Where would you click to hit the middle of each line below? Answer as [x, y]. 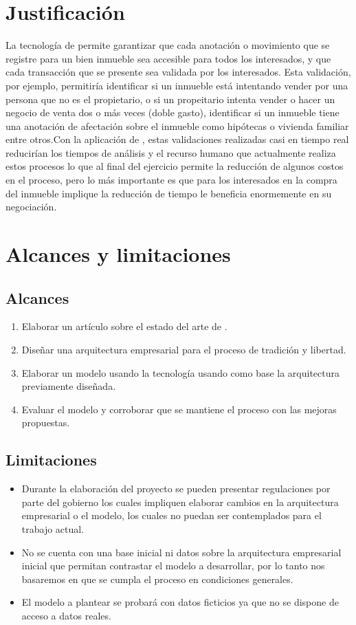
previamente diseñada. [69, 386]
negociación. [31, 207]
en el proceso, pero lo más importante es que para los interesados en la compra [171, 180]
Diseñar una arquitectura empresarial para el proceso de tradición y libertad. [184, 350]
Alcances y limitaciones [118, 254]
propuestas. [46, 423]
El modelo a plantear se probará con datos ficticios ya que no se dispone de [180, 602]
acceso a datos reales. [66, 615]
